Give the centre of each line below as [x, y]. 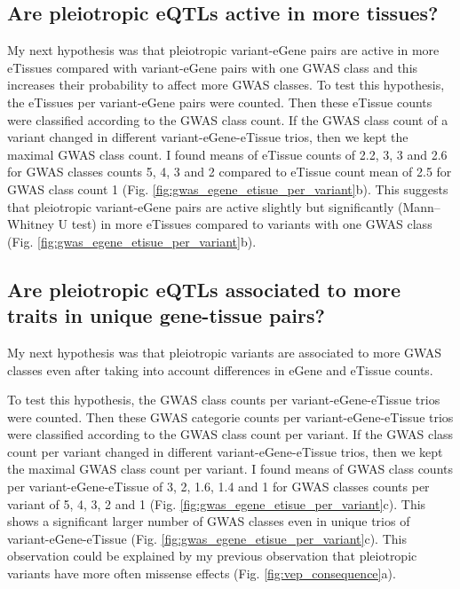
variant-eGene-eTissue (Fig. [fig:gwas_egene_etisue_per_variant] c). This [207, 538]
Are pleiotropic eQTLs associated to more [204, 289]
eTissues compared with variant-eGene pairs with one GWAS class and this [213, 67]
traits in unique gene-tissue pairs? [166, 315]
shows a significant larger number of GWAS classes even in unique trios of [209, 521]
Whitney [31, 224]
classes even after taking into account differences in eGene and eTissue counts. [220, 369]
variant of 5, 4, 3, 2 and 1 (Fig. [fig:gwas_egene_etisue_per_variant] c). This [217, 503]
